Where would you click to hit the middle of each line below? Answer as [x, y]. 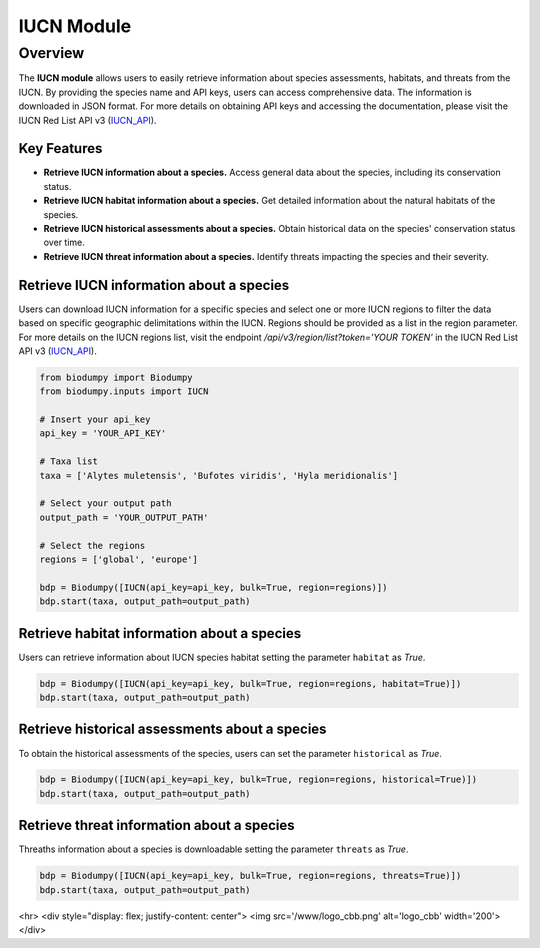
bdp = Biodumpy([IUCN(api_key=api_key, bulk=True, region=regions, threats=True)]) [250, 876]
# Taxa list [69, 461]
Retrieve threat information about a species [156, 825]
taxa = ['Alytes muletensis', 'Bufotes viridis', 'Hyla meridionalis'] [219, 475]
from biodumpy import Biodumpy [116, 377]
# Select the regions [92, 545]
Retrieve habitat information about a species [160, 633]
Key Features [60, 148]
